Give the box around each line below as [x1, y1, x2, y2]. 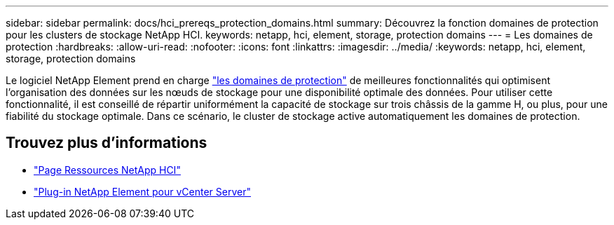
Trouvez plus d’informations [6, 134, 207, 152]
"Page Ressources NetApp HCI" [34, 163, 181, 176]
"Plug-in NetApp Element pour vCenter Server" [34, 185, 251, 198]
